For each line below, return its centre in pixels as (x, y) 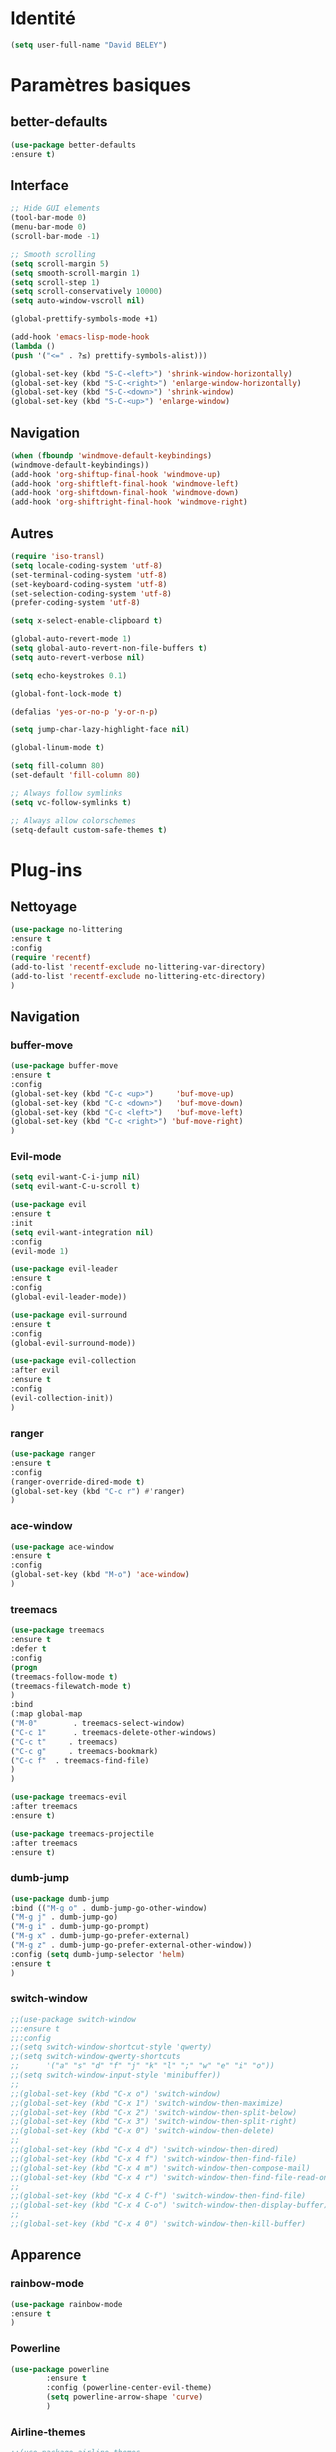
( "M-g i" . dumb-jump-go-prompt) (80, 1927)
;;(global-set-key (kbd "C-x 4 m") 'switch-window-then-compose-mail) (160, 2168)
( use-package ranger (53, 1454)
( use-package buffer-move (64, 1066)
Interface (39, 185)
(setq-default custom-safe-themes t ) (89, 830)
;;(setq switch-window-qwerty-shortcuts (96, 2057)
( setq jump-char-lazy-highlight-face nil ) (100, 730)
